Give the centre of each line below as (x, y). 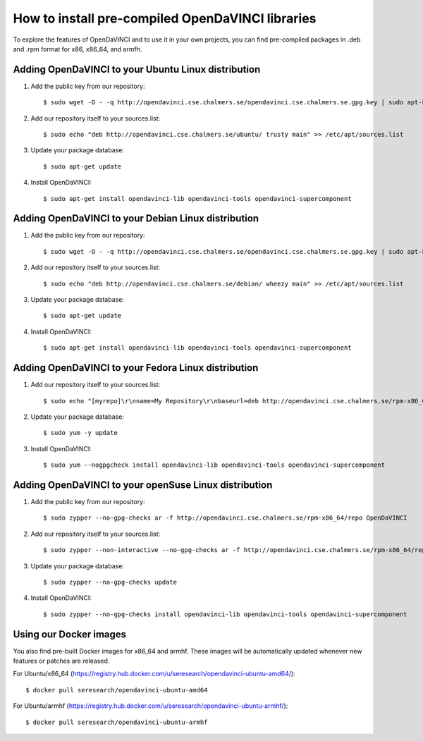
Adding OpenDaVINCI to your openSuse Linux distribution (143, 485)
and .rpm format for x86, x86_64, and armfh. (78, 49)
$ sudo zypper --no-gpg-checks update (110, 582)
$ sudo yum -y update (80, 433)
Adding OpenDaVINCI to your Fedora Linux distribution (136, 368)
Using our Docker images (70, 634)
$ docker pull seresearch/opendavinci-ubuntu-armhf (117, 722)
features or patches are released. (61, 661)
